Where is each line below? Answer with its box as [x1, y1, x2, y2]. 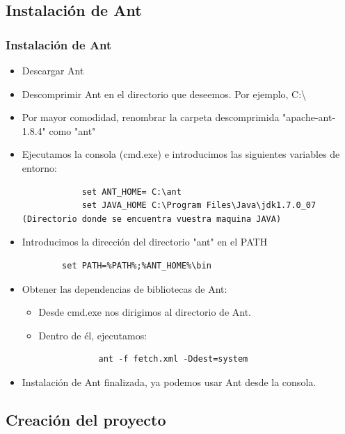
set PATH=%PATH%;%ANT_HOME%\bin [62, 260, 211, 271]
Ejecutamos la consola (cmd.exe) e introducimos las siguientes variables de [22, 147, 340, 161]
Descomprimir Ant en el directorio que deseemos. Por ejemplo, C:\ [22, 86, 307, 101]
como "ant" [49, 123, 96, 138]
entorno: [22, 160, 58, 175]
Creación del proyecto [6, 408, 166, 430]
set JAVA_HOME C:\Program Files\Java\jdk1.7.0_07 [81, 200, 316, 211]
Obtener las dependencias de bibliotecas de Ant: [22, 281, 227, 296]
